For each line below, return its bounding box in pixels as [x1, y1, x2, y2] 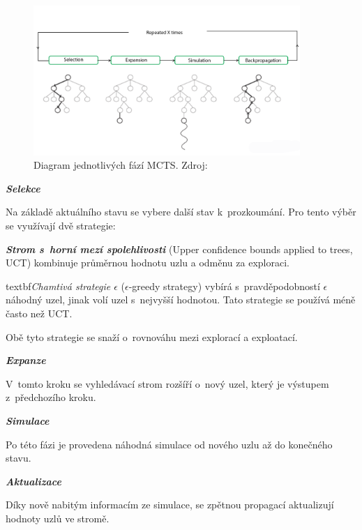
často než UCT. [6, 305, 73, 320]
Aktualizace [6, 474, 61, 488]
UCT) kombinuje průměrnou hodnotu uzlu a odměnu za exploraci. [6, 255, 289, 270]
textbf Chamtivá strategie [6, 278, 111, 293]
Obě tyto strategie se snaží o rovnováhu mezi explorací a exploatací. [6, 329, 298, 344]
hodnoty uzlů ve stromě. [6, 510, 110, 525]
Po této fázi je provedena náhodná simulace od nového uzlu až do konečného [6, 437, 333, 451]
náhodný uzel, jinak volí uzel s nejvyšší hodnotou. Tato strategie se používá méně [6, 292, 356, 307]
